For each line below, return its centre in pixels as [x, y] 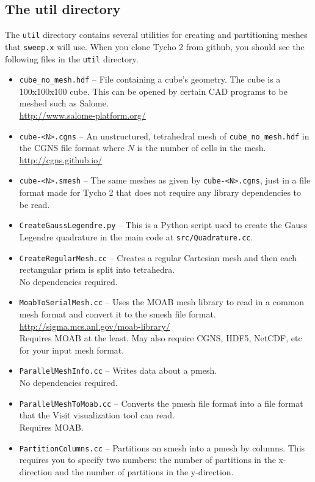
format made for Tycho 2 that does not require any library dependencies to [160, 192]
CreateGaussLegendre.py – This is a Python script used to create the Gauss [163, 225]
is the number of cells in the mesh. [201, 148]
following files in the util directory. [72, 58]
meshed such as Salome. [64, 103]
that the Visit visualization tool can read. [97, 415]
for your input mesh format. [72, 350]
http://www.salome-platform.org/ [82, 115]
